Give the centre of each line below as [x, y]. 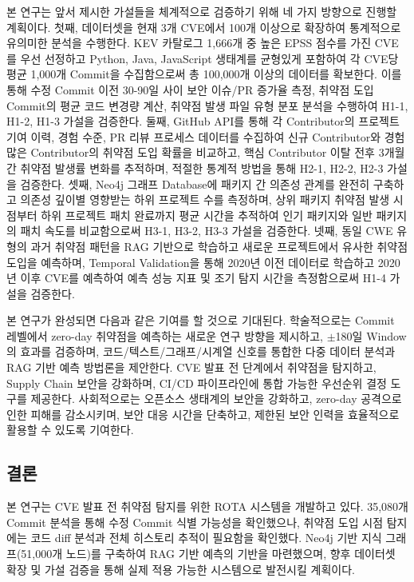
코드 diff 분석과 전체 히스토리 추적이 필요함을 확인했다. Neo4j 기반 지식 [206, 538]
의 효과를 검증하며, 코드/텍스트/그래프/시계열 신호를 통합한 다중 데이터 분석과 [201, 351]
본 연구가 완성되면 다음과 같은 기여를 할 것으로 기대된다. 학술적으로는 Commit [201, 320]
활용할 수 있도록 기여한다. [70, 430]
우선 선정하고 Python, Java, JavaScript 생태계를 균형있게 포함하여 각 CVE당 [209, 58]
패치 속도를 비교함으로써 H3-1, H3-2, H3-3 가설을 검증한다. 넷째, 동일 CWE [207, 231]
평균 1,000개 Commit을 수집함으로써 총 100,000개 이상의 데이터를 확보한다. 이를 [204, 74]
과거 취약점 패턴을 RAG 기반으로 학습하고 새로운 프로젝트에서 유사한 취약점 [219, 246]
